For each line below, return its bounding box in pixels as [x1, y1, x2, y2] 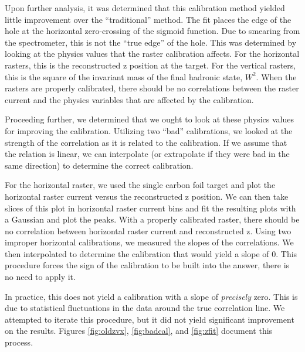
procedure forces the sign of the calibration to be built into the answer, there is [5, 259, 290, 271]
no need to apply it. [5, 271, 76, 283]
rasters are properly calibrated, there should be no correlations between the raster [5, 82, 299, 94]
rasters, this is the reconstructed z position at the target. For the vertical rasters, [5, 59, 296, 71]
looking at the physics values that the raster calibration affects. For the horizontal [5, 47, 300, 60]
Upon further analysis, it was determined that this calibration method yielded [5, 2, 285, 13]
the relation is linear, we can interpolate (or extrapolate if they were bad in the [5, 148, 290, 160]
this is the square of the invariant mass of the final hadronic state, [5, 70, 243, 83]
